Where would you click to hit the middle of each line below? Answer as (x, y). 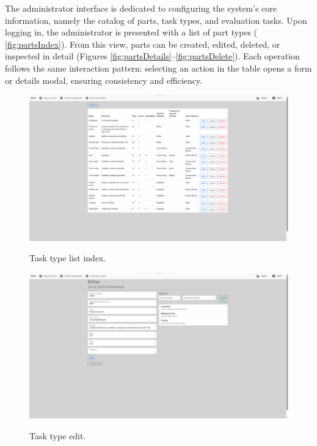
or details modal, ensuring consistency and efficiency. (104, 80)
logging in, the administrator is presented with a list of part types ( (131, 32)
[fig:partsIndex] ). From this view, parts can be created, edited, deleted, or (143, 44)
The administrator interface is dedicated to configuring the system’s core (141, 8)
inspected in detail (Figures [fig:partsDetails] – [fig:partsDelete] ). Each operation (152, 56)
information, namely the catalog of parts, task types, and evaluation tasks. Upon (156, 20)
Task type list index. (68, 258)
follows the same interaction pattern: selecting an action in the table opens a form (158, 68)
